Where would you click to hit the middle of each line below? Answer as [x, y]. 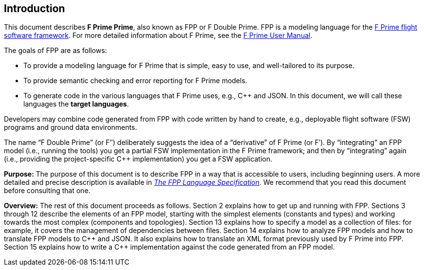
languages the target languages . [76, 104]
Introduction [35, 9]
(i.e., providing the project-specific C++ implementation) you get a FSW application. [138, 159]
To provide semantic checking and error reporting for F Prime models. [135, 81]
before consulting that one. [47, 191]
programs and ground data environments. [71, 127]
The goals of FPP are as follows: [55, 51]
